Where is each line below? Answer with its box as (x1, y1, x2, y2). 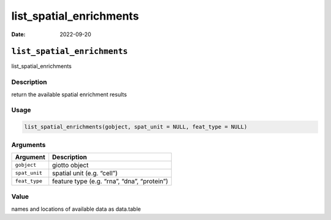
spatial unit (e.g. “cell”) (52, 169, 118, 177)
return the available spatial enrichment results (11, 91, 127, 98)
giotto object (52, 161, 89, 169)
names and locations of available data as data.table (11, 205, 141, 213)
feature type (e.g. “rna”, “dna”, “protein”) (52, 176, 169, 185)
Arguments (11, 140, 46, 149)
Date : (11, 31, 26, 38)
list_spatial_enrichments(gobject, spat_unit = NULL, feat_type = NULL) (24, 123, 248, 131)
